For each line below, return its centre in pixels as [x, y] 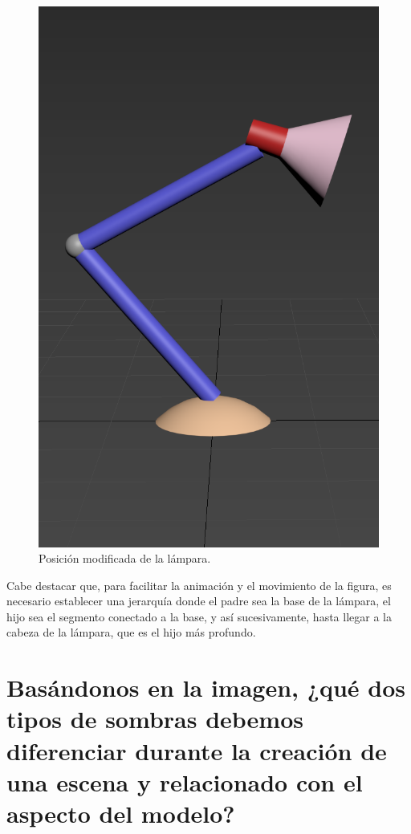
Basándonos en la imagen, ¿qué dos [206, 688]
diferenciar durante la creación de [197, 750]
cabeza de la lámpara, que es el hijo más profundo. [131, 632]
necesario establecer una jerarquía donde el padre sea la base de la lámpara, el [199, 601]
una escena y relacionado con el [185, 781]
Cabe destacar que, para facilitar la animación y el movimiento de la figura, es [199, 585]
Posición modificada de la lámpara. [125, 558]
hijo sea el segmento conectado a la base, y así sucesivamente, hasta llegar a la [199, 616]
